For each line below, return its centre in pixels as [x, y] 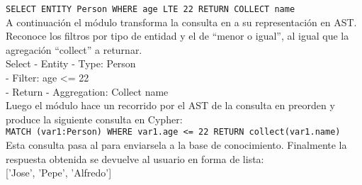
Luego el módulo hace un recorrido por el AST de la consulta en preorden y [170, 105]
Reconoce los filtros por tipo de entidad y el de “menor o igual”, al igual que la [177, 36]
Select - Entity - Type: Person [71, 63]
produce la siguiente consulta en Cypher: [94, 119]
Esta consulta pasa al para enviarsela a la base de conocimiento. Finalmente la [176, 145]
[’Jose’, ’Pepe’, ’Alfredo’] [59, 173]
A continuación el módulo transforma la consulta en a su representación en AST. [181, 22]
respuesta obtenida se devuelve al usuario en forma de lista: [135, 158]
